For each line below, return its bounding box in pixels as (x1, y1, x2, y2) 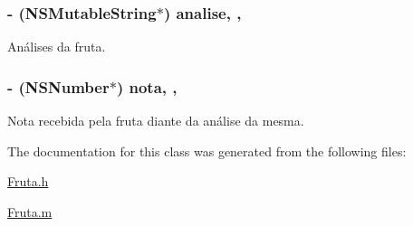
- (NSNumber (7, 75, 110, 98)
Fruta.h (7, 172, 49, 191)
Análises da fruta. (7, 37, 106, 56)
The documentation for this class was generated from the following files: (7, 141, 407, 160)
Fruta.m (7, 202, 53, 221)
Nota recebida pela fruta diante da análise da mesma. (7, 111, 304, 130)
